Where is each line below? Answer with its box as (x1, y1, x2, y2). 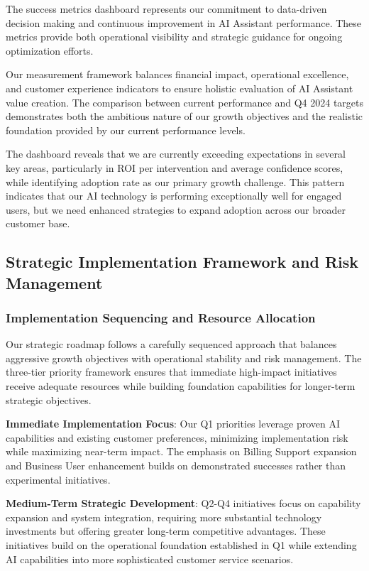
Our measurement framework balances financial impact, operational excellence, (6, 67, 349, 82)
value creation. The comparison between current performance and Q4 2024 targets (6, 94, 364, 109)
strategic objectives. (6, 392, 92, 407)
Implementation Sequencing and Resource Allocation (6, 309, 316, 326)
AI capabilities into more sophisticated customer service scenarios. (6, 551, 294, 566)
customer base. (6, 216, 70, 231)
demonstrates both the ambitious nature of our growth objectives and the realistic (6, 109, 363, 124)
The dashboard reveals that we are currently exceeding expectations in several (6, 146, 346, 161)
